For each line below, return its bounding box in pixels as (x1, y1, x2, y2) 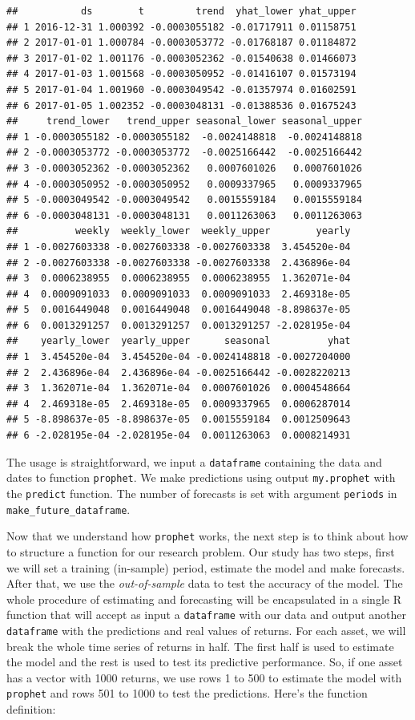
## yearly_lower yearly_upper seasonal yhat (6, 335, 351, 347)
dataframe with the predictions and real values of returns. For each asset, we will (6, 621, 406, 638)
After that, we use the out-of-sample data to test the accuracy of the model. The (6, 575, 403, 592)
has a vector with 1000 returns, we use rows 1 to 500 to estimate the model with (6, 669, 402, 686)
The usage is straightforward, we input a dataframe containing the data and (6, 453, 382, 470)
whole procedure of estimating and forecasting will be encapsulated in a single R (6, 590, 401, 607)
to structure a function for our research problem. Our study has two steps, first (6, 543, 395, 560)
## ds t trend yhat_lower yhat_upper (6, 6, 357, 17)
